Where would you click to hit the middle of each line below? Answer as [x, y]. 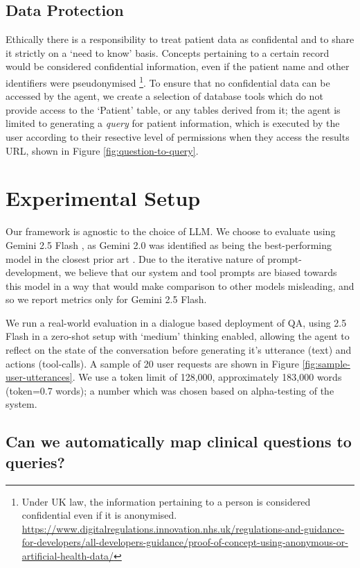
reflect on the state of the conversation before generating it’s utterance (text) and [179, 350]
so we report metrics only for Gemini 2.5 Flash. [106, 299]
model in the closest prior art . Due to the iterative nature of [135, 258]
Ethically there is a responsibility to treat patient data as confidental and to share [180, 39]
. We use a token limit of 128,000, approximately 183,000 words [207, 377]
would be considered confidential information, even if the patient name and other [178, 66]
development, [34, 272]
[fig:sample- [326, 363]
